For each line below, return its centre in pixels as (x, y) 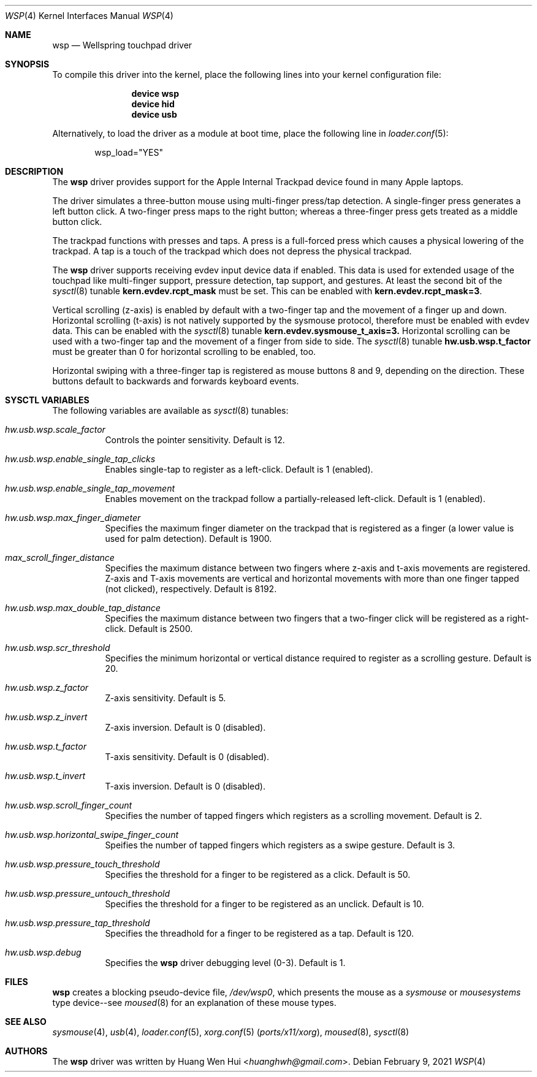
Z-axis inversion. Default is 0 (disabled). (185, 727)
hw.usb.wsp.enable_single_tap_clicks (80, 459)
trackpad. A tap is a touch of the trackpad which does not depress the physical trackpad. (232, 251)
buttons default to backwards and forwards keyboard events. (176, 381)
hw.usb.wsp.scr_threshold (58, 648)
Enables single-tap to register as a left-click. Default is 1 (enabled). (239, 469)
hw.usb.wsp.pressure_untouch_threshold (88, 893)
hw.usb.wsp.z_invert (46, 717)
